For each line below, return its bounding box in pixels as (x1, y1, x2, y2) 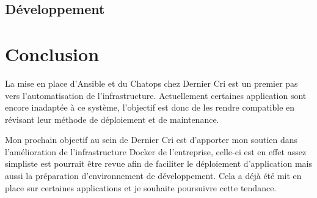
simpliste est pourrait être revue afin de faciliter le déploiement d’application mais (5, 157, 312, 170)
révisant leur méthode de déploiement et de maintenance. (5, 112, 219, 125)
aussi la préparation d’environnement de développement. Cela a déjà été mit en (5, 169, 302, 182)
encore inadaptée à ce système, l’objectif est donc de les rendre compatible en (5, 101, 295, 114)
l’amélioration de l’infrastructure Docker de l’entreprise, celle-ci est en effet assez (5, 145, 307, 158)
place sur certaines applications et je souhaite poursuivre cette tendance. (5, 181, 277, 194)
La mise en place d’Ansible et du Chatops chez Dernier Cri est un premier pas (5, 76, 298, 89)
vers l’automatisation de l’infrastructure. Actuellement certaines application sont (5, 89, 307, 101)
